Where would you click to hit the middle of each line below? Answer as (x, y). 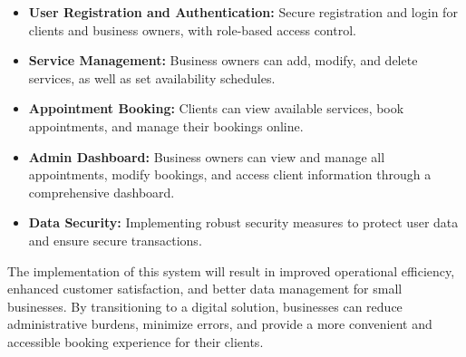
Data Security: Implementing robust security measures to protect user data (243, 222)
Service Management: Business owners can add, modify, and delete (223, 60)
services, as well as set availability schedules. (152, 77)
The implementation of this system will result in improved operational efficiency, (231, 270)
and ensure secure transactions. (115, 240)
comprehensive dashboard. (102, 192)
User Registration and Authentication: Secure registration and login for (243, 12)
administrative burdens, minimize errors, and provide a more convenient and (220, 324)
